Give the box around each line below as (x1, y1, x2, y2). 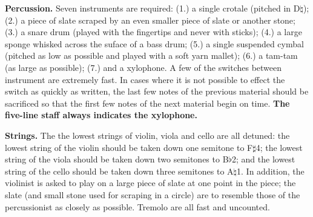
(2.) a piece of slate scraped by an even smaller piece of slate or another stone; (5, 13, 295, 26)
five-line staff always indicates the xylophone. (5, 109, 197, 121)
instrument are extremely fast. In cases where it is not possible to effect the (5, 73, 285, 85)
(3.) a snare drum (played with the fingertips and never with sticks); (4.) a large (5, 25, 302, 38)
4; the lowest (255, 141, 303, 153)
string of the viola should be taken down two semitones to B (5, 153, 229, 165)
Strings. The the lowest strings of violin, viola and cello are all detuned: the (5, 129, 290, 141)
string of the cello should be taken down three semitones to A (5, 164, 234, 177)
